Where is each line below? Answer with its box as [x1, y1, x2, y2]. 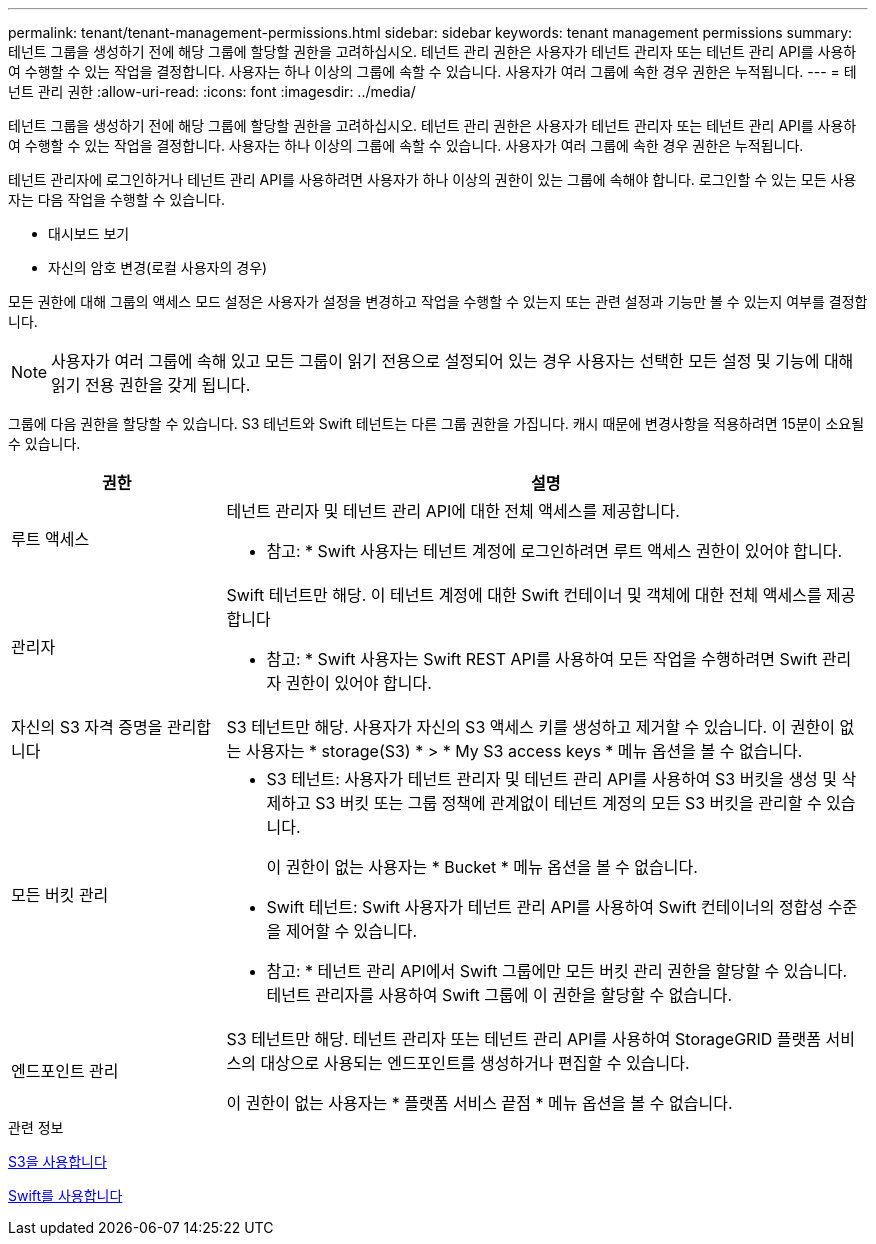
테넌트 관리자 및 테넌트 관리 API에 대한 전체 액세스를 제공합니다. [226, 501, 680, 521]
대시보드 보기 [48, 225, 130, 242]
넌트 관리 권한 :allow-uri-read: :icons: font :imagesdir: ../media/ [8, 83, 416, 100]
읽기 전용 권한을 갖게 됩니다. [51, 375, 251, 395]
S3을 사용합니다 [8, 1153, 107, 1170]
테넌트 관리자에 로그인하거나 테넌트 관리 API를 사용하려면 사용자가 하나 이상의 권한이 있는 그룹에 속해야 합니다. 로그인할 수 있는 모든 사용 [8, 171, 857, 188]
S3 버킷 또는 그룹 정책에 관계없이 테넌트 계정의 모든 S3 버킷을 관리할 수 [315, 793, 822, 813]
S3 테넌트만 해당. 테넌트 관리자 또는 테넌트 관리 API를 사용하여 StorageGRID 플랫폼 [226, 1029, 821, 1049]
